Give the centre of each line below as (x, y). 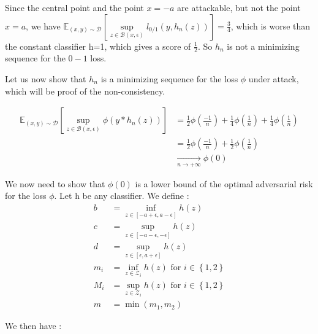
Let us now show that (46, 79)
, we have (43, 25)
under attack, (274, 79)
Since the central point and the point (74, 7)
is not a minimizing (263, 46)
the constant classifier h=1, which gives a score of (98, 46)
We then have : (33, 326)
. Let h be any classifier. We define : (122, 196)
